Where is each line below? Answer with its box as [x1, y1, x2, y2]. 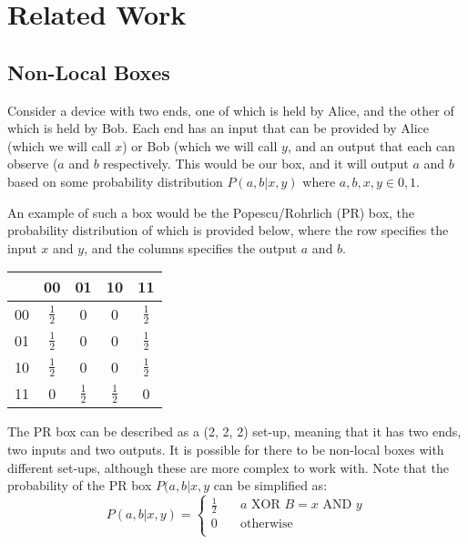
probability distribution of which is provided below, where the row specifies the [7, 221, 449, 240]
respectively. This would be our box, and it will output [103, 154, 409, 173]
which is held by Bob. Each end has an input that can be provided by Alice [7, 118, 429, 138]
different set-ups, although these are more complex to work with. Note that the [7, 457, 449, 477]
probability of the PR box [7, 476, 152, 495]
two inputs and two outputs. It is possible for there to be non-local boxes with [7, 439, 444, 458]
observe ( [7, 154, 58, 173]
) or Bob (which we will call [122, 136, 278, 155]
